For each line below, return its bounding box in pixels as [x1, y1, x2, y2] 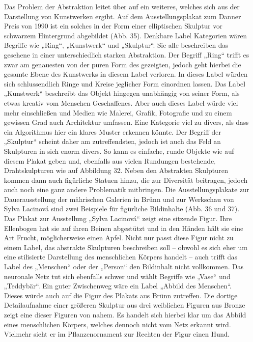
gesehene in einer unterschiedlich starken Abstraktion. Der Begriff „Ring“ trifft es [4, 49, 249, 59]
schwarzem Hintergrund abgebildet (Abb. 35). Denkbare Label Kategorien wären [4, 30, 247, 40]
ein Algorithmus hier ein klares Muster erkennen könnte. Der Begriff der [4, 126, 221, 137]
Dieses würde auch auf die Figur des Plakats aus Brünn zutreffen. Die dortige [4, 290, 238, 300]
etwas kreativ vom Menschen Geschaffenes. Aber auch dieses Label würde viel [4, 97, 238, 108]
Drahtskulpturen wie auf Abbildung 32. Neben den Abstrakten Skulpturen [4, 165, 228, 175]
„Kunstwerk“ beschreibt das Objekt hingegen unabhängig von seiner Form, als [4, 88, 240, 98]
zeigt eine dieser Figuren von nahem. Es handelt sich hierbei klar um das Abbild [4, 310, 246, 319]
